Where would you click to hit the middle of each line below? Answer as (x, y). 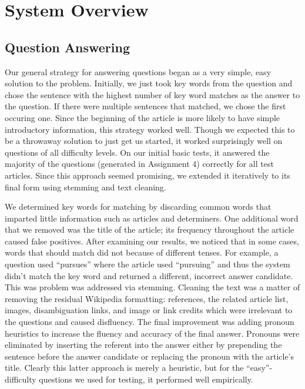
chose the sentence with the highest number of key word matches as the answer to (152, 94)
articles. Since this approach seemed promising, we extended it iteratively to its (148, 175)
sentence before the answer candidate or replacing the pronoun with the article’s (150, 356)
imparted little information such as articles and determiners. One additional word (152, 218)
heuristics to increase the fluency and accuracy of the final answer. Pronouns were (152, 333)
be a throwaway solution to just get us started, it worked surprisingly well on (144, 141)
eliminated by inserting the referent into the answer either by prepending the (143, 345)
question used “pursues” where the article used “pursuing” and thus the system (148, 264)
